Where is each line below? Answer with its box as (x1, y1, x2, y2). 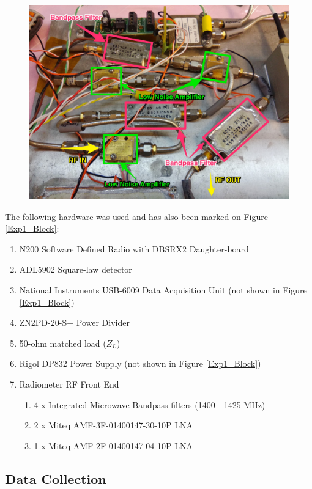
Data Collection (5, 469, 106, 488)
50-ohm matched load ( (19, 336, 106, 349)
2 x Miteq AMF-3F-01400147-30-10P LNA (34, 419, 193, 432)
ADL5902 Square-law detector (19, 263, 132, 276)
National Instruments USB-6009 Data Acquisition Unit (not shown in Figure (19, 283, 307, 296)
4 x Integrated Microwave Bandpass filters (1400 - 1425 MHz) (34, 398, 266, 411)
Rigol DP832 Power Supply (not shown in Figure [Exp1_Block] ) (19, 357, 261, 370)
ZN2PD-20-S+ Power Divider (19, 316, 130, 329)
